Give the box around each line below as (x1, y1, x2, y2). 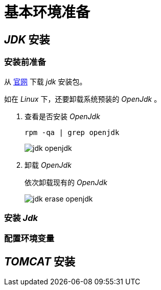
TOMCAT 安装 (4, 255, 75, 268)
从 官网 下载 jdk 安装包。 (4, 77, 87, 86)
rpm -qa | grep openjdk (25, 128, 120, 137)
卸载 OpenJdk (25, 160, 72, 169)
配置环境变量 (4, 233, 55, 244)
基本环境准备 (4, 4, 90, 21)
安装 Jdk (4, 212, 38, 223)
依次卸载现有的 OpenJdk (25, 177, 107, 187)
